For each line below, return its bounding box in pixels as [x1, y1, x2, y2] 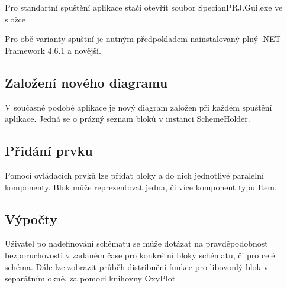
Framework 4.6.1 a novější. [5, 44, 101, 56]
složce [5, 12, 26, 25]
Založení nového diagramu [5, 73, 168, 91]
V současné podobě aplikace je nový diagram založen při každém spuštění [5, 101, 272, 113]
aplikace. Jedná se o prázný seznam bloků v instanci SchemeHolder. [5, 112, 250, 125]
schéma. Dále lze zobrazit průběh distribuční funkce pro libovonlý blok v [5, 260, 269, 273]
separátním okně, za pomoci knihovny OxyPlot [5, 272, 176, 284]
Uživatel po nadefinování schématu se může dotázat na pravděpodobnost [5, 237, 268, 250]
